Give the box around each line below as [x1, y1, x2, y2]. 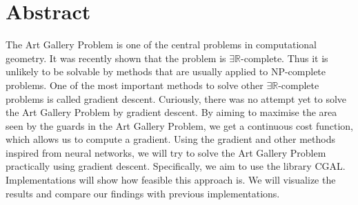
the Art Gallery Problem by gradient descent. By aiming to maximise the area [6, 105, 337, 119]
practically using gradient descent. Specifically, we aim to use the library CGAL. [6, 159, 346, 173]
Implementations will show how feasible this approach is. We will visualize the [6, 173, 336, 187]
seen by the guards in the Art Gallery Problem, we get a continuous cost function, [6, 118, 353, 133]
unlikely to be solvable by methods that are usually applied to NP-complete [6, 64, 326, 79]
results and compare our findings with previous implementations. [6, 186, 280, 200]
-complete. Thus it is [241, 50, 328, 65]
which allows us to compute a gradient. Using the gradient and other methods [6, 132, 335, 146]
